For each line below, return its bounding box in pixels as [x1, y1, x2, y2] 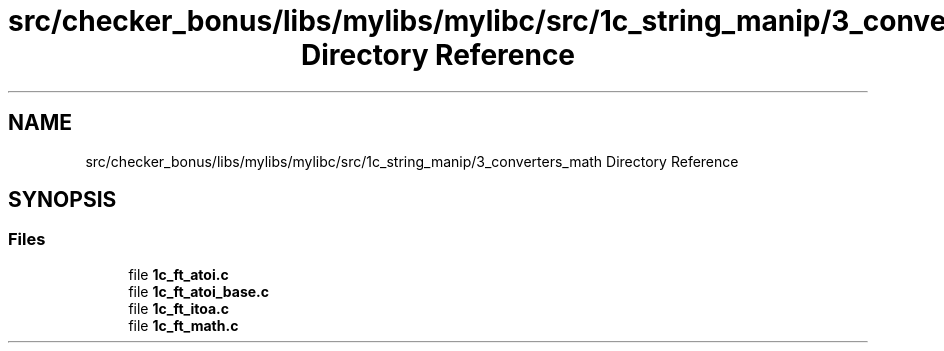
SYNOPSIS [8, 187, 117, 213]
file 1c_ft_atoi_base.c [128, 282, 270, 300]
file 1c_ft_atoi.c [128, 265, 229, 283]
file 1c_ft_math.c [128, 316, 239, 334]
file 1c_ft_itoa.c [128, 299, 229, 317]
